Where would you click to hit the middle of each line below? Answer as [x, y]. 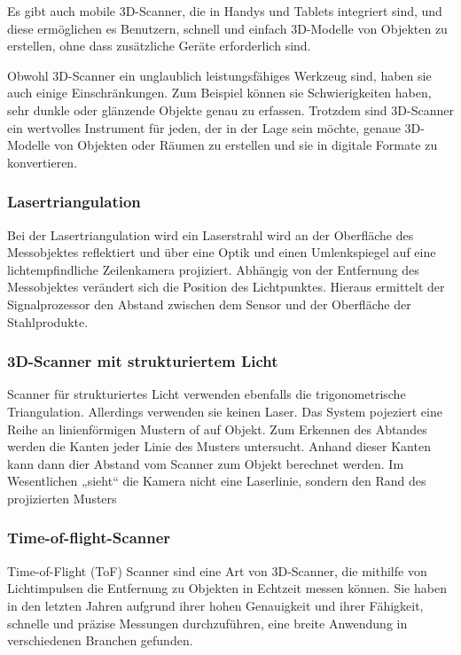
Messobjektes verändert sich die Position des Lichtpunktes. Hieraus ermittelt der [226, 287]
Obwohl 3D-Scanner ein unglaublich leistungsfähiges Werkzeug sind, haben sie [219, 75]
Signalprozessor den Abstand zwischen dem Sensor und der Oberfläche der [209, 304]
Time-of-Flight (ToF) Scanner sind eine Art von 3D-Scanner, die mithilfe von [217, 570]
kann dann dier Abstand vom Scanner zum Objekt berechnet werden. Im [206, 463]
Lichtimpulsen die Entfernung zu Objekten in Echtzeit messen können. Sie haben [227, 588]
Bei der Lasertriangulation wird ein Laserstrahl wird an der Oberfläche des [211, 234]
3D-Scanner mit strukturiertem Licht [143, 361]
